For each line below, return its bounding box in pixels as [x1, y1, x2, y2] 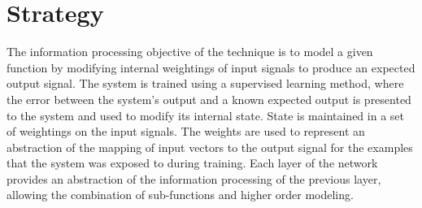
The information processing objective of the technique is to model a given [7, 43, 373, 60]
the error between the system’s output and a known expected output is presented [7, 90, 411, 107]
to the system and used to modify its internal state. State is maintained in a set [7, 106, 404, 123]
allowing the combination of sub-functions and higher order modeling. [7, 186, 354, 203]
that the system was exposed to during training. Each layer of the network [7, 154, 378, 171]
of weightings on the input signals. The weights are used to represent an [7, 123, 365, 140]
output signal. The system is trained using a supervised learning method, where [7, 75, 404, 92]
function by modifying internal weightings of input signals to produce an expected [7, 58, 415, 76]
